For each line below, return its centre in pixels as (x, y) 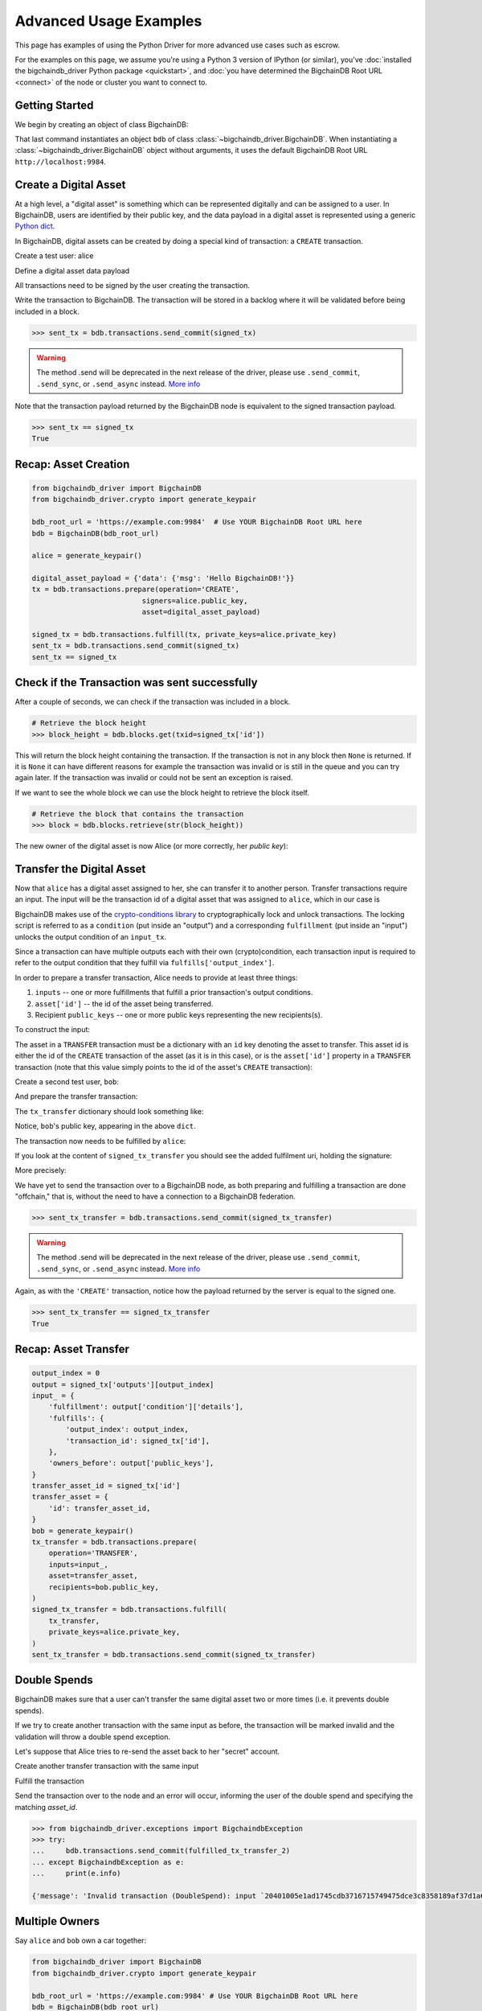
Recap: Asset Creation (72, 464)
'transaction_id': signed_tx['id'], (138, 1441)
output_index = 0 (66, 1373)
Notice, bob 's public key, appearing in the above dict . (105, 1126)
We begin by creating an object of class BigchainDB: (102, 124)
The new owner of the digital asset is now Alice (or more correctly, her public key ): (151, 846)
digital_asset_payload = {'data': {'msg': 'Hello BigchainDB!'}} (163, 578)
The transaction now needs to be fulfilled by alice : (100, 1141)
